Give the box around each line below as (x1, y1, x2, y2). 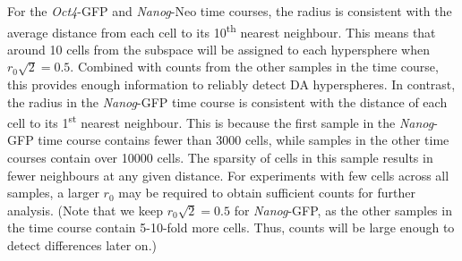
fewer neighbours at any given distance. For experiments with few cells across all (7, 165, 449, 184)
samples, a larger (7, 183, 99, 202)
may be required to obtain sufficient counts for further (118, 183, 415, 202)
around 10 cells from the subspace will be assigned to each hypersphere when (7, 39, 430, 58)
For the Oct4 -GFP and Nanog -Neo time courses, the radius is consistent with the (7, 2, 452, 20)
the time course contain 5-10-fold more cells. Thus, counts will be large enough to (7, 218, 455, 237)
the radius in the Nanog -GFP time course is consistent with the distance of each (7, 92, 448, 111)
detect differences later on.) (7, 236, 157, 255)
